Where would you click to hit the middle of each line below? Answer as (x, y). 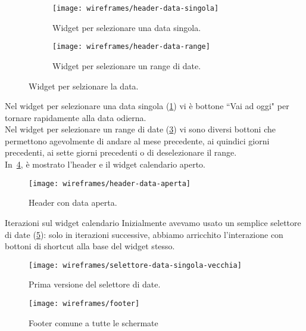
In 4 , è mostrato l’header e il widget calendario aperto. (105, 164)
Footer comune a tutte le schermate (93, 322)
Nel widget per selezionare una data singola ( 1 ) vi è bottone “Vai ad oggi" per (147, 106)
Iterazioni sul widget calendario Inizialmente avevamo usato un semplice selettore (153, 222)
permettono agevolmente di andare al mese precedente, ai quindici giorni (137, 140)
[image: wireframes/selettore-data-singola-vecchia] (135, 265)
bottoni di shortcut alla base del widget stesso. (90, 246)
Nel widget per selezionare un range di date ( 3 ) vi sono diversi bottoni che (140, 129)
